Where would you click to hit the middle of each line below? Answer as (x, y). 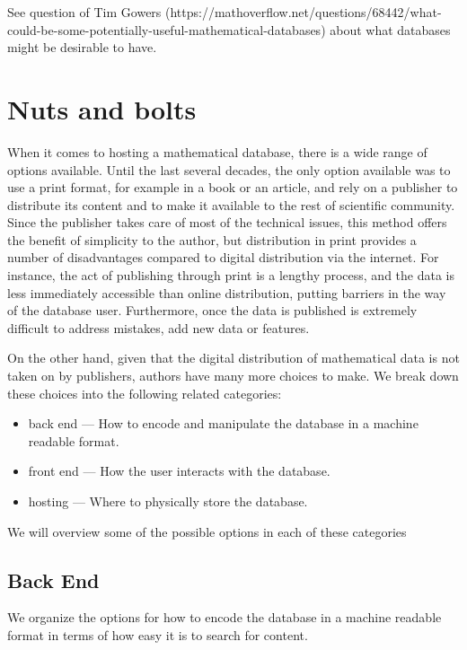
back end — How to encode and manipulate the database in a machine (223, 423)
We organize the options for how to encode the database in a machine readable (225, 617)
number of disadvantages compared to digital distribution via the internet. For (223, 257)
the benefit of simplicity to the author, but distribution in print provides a (212, 239)
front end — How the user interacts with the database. (179, 471)
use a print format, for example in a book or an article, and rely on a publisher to (233, 187)
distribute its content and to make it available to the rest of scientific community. (231, 204)
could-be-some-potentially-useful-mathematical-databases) (167, 29)
